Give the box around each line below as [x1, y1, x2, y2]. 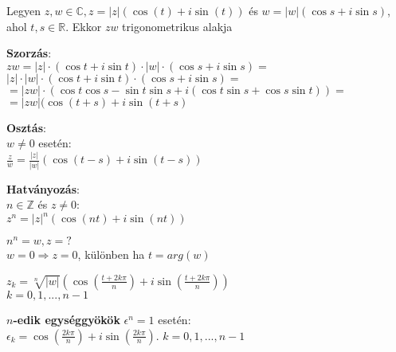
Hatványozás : [6, 180, 80, 197]
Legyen [6, 2, 41, 18]
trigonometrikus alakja [122, 18, 233, 34]
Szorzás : [6, 45, 52, 61]
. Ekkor [65, 18, 102, 34]
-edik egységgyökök [13, 311, 120, 327]
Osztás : [6, 119, 46, 135]
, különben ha [77, 246, 145, 263]
